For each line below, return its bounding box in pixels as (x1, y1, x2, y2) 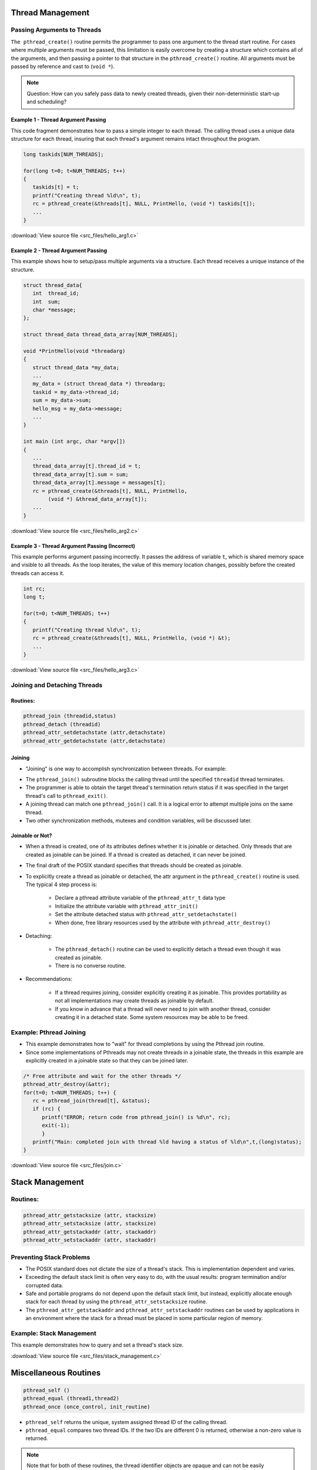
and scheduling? (26, 98, 67, 105)
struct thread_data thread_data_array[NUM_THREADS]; (23, 331, 178, 338)
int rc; (23, 585, 45, 592)
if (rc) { (32, 1105, 61, 1112)
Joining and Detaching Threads (11, 681, 103, 689)
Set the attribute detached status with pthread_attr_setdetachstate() (55, 911, 238, 918)
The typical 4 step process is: (25, 881, 97, 888)
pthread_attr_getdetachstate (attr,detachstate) (23, 737, 166, 744)
